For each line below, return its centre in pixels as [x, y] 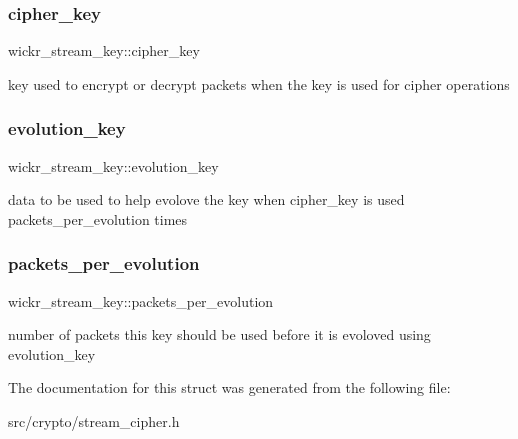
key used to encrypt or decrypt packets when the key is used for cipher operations [259, 83]
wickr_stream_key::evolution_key [113, 165]
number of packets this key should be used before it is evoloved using [219, 334]
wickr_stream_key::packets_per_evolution [141, 300]
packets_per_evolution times [98, 218]
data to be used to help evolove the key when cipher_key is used [206, 199]
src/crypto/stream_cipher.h [94, 421]
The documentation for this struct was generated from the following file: [229, 387]
